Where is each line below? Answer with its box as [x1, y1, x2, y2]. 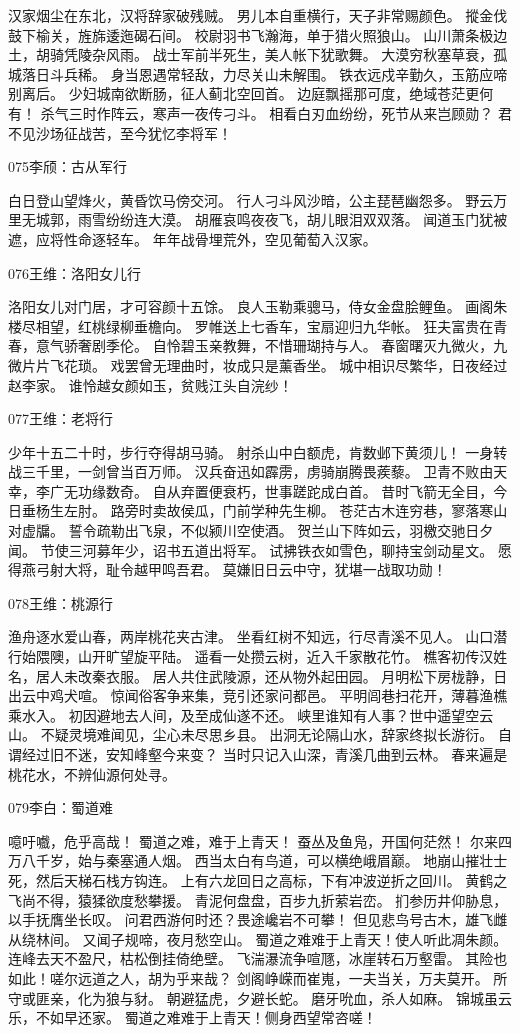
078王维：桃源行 [8, 592, 113, 613]
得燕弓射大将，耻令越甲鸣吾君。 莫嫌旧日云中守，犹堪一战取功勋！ [8, 559, 447, 580]
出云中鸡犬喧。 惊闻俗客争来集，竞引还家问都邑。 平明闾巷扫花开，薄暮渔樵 [8, 685, 508, 706]
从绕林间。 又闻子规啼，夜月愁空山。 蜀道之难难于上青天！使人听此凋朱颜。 [8, 928, 508, 949]
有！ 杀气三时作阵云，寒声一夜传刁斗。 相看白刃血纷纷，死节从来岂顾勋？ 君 [8, 102, 512, 123]
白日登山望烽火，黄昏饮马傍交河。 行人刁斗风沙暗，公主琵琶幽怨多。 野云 [8, 189, 494, 210]
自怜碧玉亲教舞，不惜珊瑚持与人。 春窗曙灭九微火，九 [152, 335, 508, 356]
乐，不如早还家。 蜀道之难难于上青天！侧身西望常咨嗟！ [8, 1007, 377, 1028]
